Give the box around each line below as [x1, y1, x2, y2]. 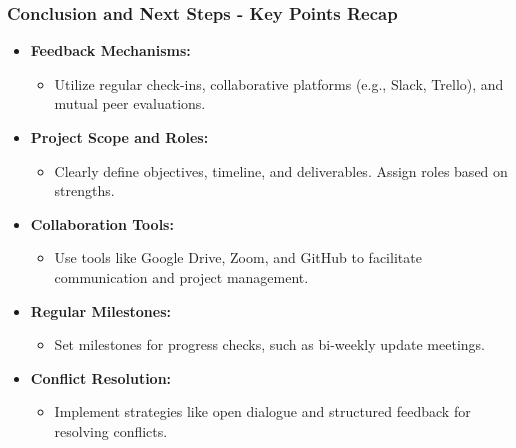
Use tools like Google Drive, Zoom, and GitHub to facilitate [54, 247, 422, 268]
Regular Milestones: [30, 300, 171, 321]
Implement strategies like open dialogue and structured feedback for [54, 401, 471, 422]
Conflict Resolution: [30, 367, 172, 388]
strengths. [54, 180, 115, 201]
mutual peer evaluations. [54, 93, 206, 114]
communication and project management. [54, 266, 309, 287]
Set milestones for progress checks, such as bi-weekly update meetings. [54, 334, 485, 355]
